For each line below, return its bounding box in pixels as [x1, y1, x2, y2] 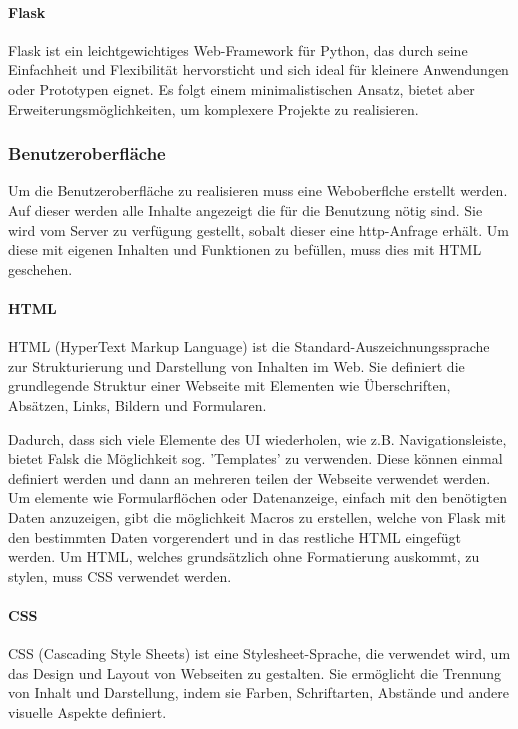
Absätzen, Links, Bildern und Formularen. [8, 394, 267, 415]
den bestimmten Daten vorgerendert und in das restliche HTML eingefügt [8, 526, 462, 547]
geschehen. [8, 258, 73, 279]
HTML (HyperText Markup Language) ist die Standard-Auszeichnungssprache [8, 336, 490, 357]
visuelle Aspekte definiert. [8, 701, 167, 722]
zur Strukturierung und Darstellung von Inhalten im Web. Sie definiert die [8, 355, 465, 376]
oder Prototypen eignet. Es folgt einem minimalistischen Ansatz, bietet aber [8, 78, 475, 99]
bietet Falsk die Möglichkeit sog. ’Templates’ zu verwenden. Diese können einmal [8, 448, 503, 469]
